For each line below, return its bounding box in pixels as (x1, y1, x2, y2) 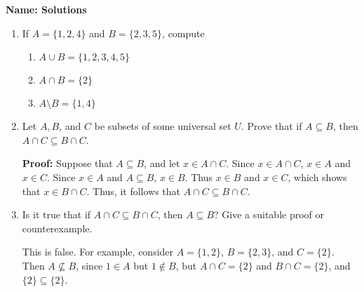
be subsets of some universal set (94, 119, 231, 133)
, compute (162, 25, 205, 40)
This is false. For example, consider (22, 244, 174, 259)
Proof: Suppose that (22, 156, 113, 171)
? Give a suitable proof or (214, 207, 324, 222)
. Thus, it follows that (86, 183, 181, 198)
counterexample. (22, 220, 93, 235)
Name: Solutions (6, 2, 87, 16)
